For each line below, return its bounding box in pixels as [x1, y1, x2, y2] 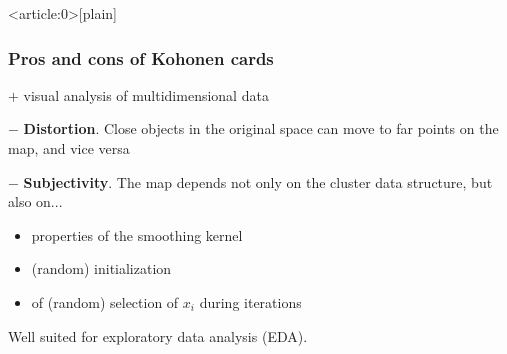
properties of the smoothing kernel [31, 224, 243, 245]
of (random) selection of [31, 291, 179, 312]
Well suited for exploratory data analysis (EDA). [8, 325, 308, 346]
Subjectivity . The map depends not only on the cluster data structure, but [23, 171, 493, 192]
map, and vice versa [8, 138, 130, 158]
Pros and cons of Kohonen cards [8, 45, 274, 70]
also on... [8, 191, 63, 212]
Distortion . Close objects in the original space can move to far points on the [23, 118, 499, 139]
